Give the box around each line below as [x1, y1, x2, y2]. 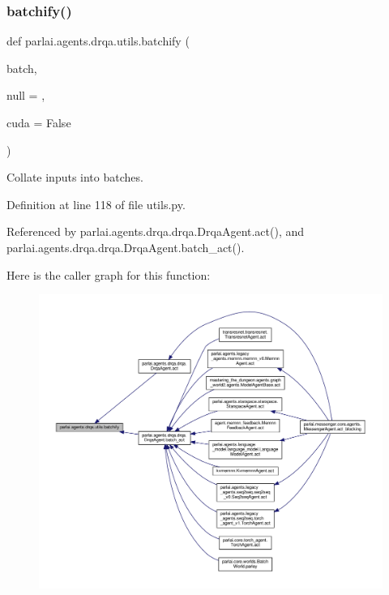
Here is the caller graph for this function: [6, 266, 211, 283]
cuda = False [6, 114, 71, 131]
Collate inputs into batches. [6, 169, 143, 186]
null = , [6, 87, 45, 104]
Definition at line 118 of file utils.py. [6, 195, 186, 212]
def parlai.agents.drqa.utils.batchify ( [6, 32, 190, 49]
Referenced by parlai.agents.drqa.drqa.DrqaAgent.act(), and [6, 223, 305, 240]
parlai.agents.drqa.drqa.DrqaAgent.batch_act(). [6, 238, 245, 255]
